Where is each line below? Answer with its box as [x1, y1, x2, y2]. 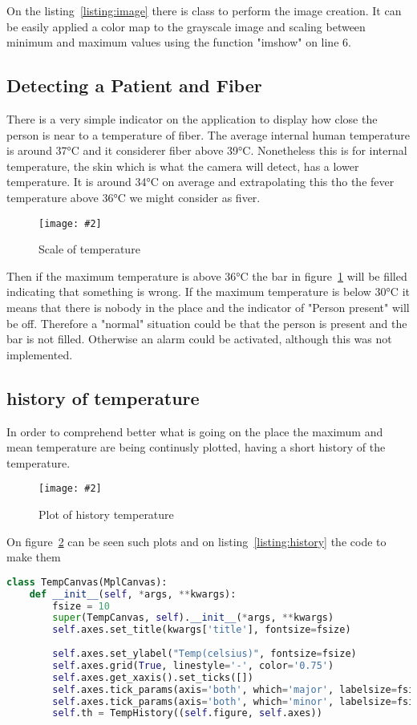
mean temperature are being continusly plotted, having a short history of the [6, 439, 386, 456]
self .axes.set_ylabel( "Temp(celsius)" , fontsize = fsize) [52, 648, 357, 660]
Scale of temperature [38, 241, 140, 257]
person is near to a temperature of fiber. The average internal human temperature [6, 126, 410, 143]
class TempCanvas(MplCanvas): [6, 576, 168, 588]
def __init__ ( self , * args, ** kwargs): [29, 588, 237, 600]
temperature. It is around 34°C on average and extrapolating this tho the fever [6, 173, 395, 190]
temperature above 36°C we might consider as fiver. [6, 188, 261, 205]
